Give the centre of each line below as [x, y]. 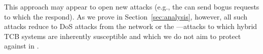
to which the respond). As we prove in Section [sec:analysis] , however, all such [126, 16]
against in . [22, 46]
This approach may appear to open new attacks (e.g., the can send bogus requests [132, 6]
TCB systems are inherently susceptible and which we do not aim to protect [123, 36]
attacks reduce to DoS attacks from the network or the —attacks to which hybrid [131, 26]
